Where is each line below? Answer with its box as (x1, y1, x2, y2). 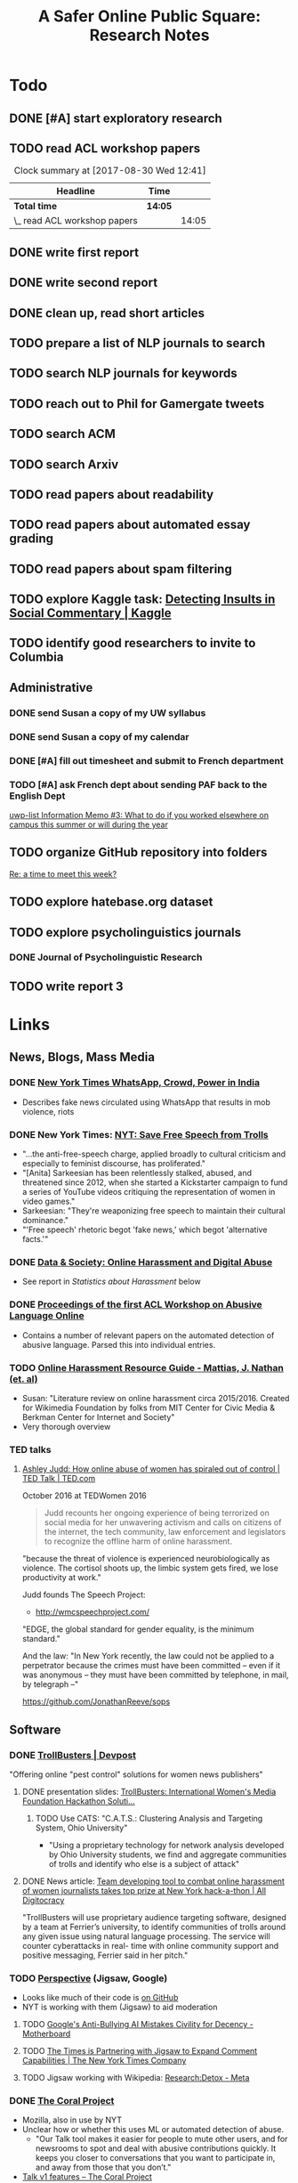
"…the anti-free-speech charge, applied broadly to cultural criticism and (21, 1148, 286, 1159)
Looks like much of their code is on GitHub (21, 1992, 179, 2003)
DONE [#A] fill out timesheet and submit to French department (9, 754, 284, 767)
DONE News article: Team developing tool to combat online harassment (21, 1876, 285, 1887)
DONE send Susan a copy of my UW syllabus (9, 706, 206, 718)
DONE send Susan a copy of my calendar (9, 730, 189, 743)
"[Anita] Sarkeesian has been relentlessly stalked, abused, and (21, 1168, 252, 1178)
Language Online (9, 1310, 85, 1322)
